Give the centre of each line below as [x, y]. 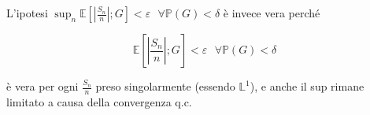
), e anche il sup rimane [307, 86]
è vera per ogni [43, 86]
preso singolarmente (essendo [165, 86]
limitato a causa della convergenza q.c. [99, 101]
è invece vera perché [272, 13]
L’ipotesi [27, 13]
